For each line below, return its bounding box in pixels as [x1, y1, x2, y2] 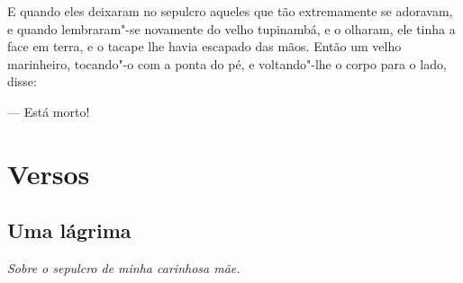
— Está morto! [7, 102, 90, 120]
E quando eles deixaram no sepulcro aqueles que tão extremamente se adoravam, [7, 2, 453, 20]
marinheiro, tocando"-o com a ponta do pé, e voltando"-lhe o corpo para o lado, [7, 54, 447, 73]
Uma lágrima [7, 217, 132, 244]
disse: [7, 72, 37, 91]
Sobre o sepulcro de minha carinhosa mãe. [7, 259, 241, 278]
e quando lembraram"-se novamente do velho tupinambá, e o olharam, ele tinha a [7, 19, 456, 38]
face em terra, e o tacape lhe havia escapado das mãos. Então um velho [7, 37, 402, 56]
